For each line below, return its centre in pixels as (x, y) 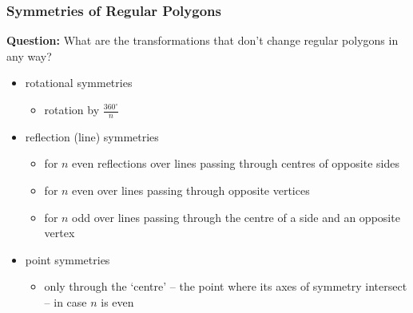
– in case (66, 301)
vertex (60, 233)
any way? (29, 55)
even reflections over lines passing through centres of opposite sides (236, 163)
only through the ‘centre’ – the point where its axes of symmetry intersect (226, 286)
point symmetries (68, 259)
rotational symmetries (79, 83)
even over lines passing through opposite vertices (191, 190)
